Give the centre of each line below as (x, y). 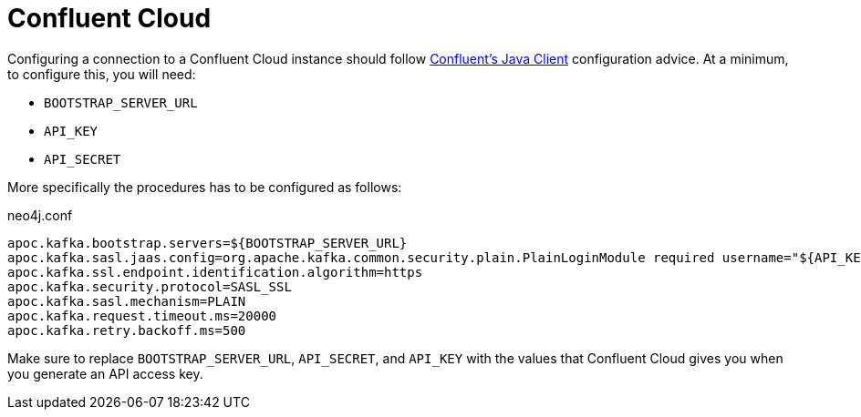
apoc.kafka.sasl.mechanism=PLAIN (127, 301)
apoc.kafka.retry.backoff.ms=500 (127, 330)
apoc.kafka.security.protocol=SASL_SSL (150, 286)
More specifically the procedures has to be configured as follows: (205, 187)
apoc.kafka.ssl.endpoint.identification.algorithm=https (215, 272)
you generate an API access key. (105, 373)
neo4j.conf (40, 215)
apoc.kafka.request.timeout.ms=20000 (142, 315)
